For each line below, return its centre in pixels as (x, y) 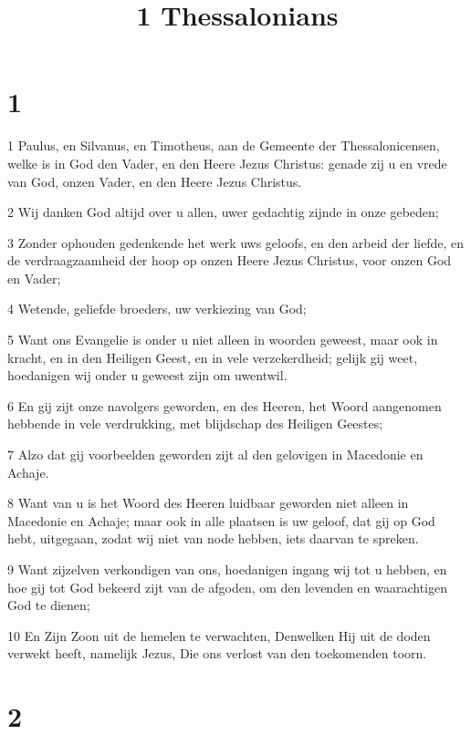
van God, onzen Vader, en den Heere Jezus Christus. (155, 181)
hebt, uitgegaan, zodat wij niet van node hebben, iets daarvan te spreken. (213, 538)
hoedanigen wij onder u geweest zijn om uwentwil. (147, 375)
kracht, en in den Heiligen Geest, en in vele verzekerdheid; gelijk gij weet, (213, 357)
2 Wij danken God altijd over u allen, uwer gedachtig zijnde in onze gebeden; (223, 212)
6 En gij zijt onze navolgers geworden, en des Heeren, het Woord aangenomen (225, 405)
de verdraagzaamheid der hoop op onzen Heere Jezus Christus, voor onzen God (230, 260)
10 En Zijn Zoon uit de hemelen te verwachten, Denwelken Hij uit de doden (219, 635)
